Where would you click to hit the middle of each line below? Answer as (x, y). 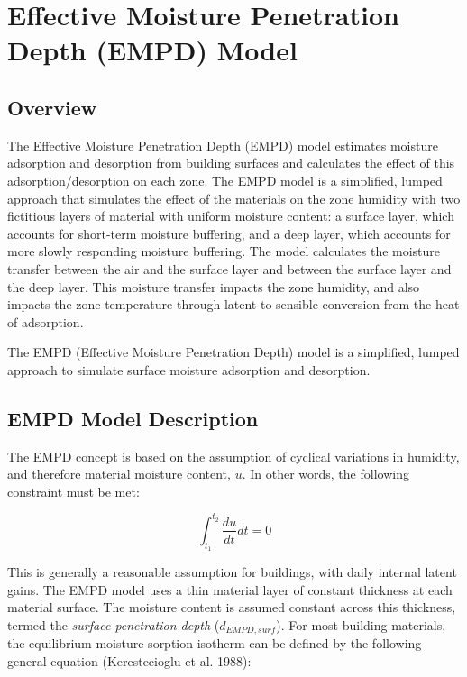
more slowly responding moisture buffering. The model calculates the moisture (224, 251)
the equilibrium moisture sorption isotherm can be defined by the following (215, 643)
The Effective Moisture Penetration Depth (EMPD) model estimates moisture (223, 145)
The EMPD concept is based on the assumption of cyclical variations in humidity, (233, 456)
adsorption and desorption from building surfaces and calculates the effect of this (231, 163)
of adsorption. (46, 321)
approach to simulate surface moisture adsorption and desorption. (189, 369)
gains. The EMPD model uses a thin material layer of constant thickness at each (230, 589)
